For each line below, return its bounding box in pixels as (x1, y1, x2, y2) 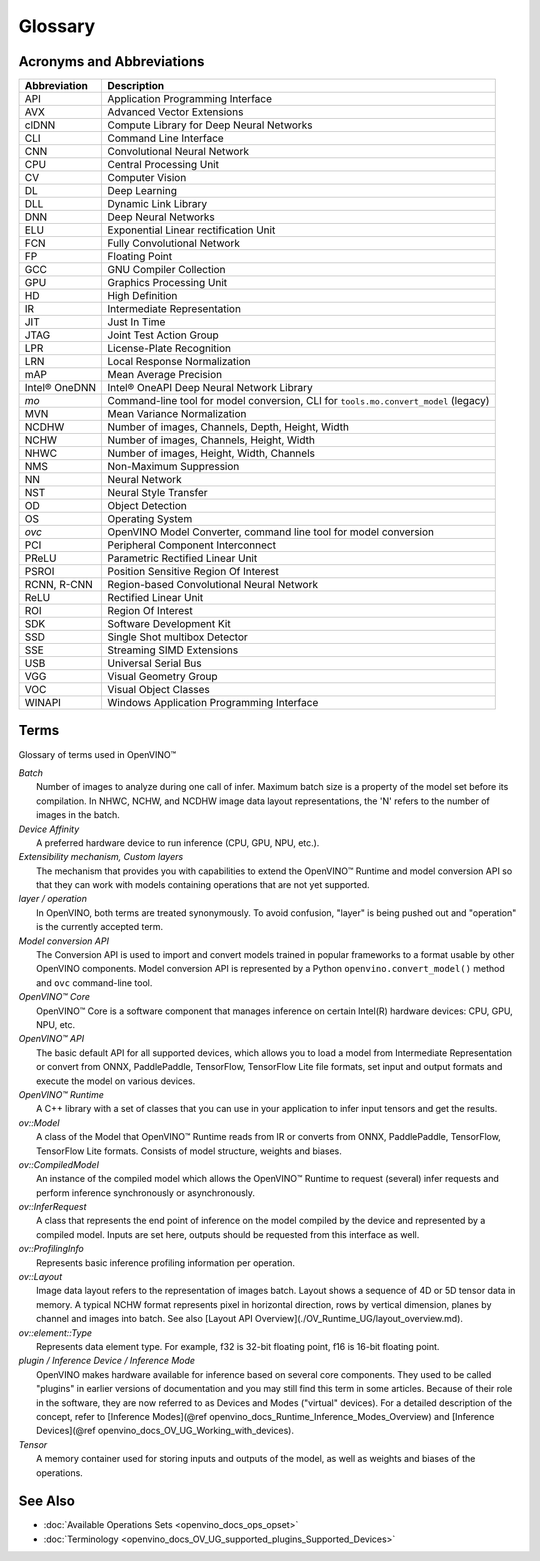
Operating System (107, 512, 193, 526)
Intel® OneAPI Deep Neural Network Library (107, 381, 314, 395)
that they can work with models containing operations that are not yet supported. (36, 879, 370, 891)
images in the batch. (36, 809, 120, 821)
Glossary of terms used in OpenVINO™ (18, 748, 177, 760)
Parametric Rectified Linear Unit (107, 551, 258, 565)
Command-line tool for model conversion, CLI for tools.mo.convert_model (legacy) (107, 394, 490, 408)
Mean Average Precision (107, 368, 223, 382)
